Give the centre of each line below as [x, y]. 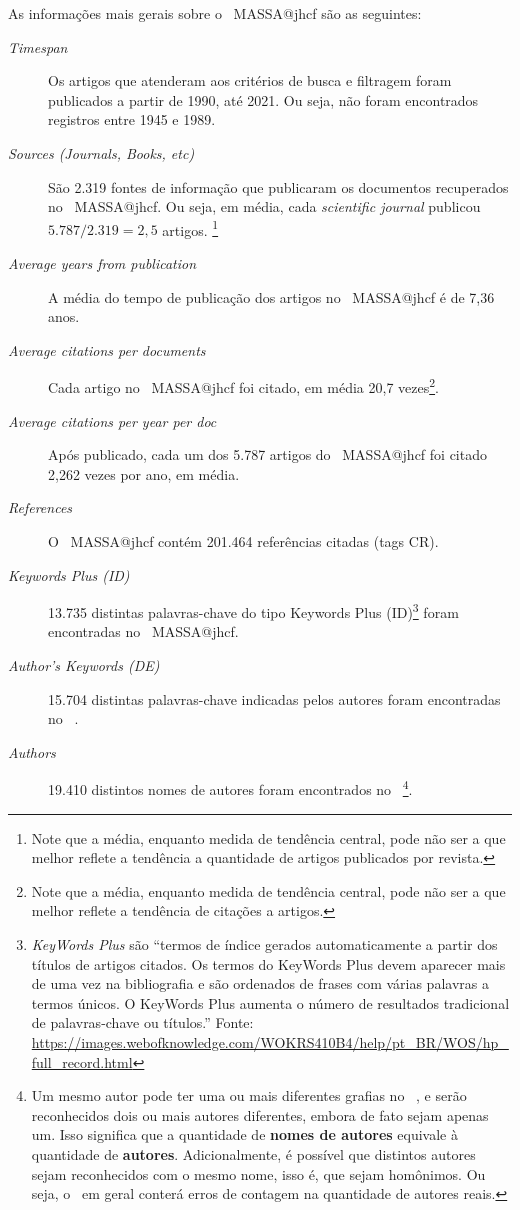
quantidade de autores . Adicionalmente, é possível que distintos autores [253, 1153]
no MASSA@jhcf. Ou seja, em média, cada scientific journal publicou [264, 206]
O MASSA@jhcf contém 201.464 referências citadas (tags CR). [243, 541]
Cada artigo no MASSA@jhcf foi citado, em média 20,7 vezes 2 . [243, 386]
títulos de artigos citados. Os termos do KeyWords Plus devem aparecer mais [268, 963]
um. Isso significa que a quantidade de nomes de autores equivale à [244, 1134]
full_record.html [82, 1061]
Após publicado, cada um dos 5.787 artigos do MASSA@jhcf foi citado [267, 454]
